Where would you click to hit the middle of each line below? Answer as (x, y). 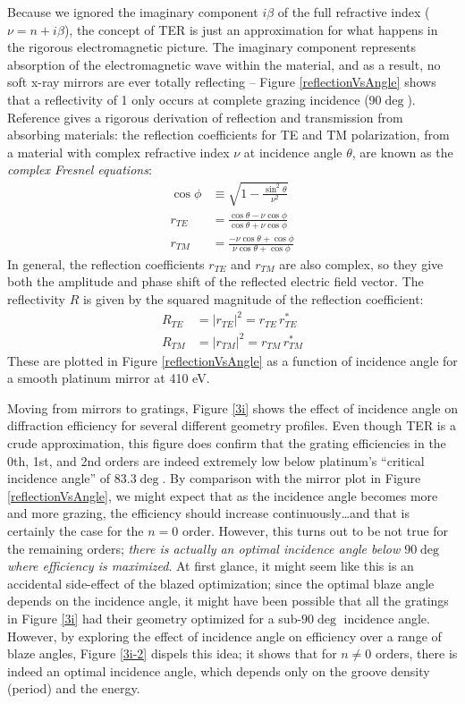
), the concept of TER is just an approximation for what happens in (251, 29)
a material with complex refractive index (118, 152)
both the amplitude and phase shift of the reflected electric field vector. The (216, 281)
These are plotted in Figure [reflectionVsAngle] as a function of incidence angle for (232, 360)
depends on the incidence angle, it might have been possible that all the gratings (228, 601)
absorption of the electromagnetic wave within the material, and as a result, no (224, 64)
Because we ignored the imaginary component (133, 12)
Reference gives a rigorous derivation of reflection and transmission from (205, 117)
